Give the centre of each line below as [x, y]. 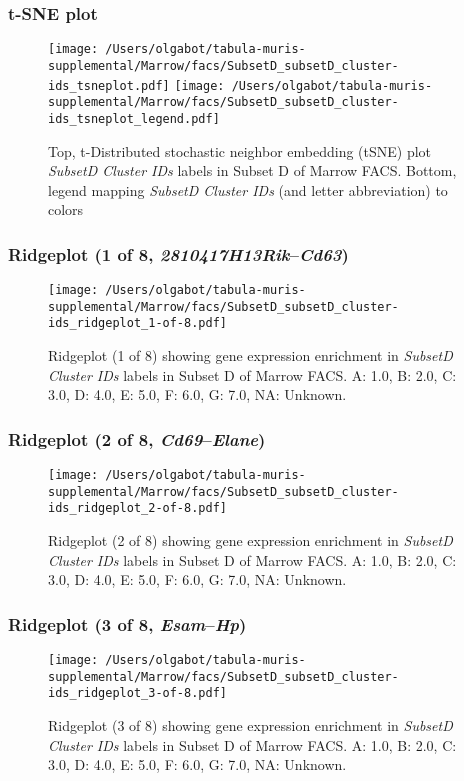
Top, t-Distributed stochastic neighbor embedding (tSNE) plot [240, 150]
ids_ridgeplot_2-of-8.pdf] [137, 508]
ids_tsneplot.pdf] [109, 85]
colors [66, 209]
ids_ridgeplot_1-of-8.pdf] [137, 323]
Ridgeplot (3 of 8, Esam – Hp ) [127, 623]
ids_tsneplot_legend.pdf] [134, 118]
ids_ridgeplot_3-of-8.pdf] [137, 693]
